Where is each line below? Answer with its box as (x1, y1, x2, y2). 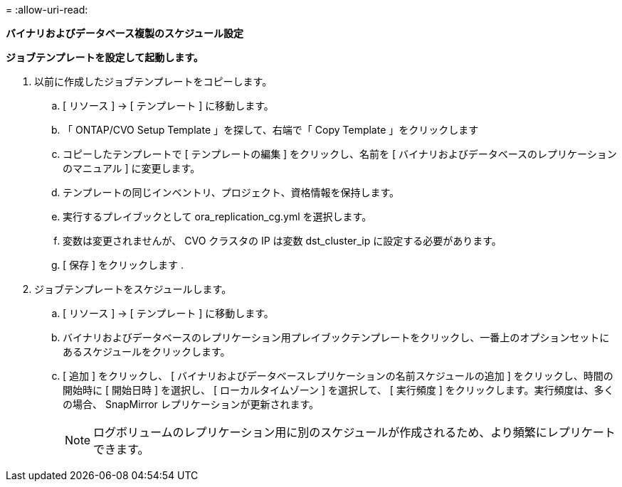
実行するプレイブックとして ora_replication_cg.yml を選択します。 (63, 210, 372, 223)
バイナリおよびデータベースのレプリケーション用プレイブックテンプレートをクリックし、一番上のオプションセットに (63, 331, 610, 343)
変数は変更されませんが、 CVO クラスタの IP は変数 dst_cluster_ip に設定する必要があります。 (63, 235, 502, 247)
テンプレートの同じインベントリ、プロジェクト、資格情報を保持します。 (63, 186, 400, 198)
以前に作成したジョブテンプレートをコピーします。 (34, 75, 273, 87)
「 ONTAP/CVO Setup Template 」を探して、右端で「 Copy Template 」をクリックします (63, 124, 479, 136)
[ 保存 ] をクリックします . (63, 259, 184, 271)
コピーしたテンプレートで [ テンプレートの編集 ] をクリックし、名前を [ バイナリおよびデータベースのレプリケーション (63, 148, 617, 160)
